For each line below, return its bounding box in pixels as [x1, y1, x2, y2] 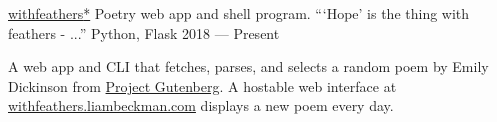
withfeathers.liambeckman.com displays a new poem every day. [8, 95, 394, 116]
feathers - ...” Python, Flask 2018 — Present [8, 22, 280, 43]
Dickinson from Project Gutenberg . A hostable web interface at [8, 75, 397, 96]
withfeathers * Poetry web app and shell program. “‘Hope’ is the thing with [8, 3, 470, 23]
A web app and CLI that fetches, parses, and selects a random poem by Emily [8, 56, 489, 77]
